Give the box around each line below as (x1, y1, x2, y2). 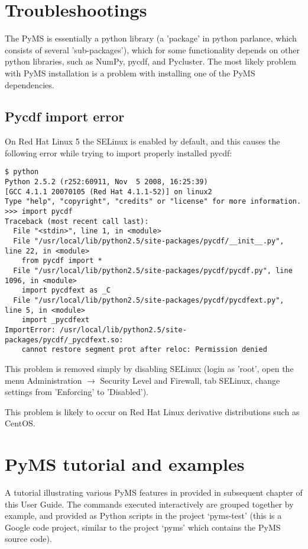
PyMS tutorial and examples (5, 452, 245, 476)
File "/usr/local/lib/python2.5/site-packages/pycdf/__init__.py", (13, 237, 284, 246)
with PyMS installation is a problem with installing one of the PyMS (5, 66, 255, 79)
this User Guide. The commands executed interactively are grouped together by (5, 497, 294, 510)
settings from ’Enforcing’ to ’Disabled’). (5, 386, 149, 398)
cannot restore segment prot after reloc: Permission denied (21, 345, 267, 354)
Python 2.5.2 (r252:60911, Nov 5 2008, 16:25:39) (5, 178, 208, 187)
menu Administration (5, 374, 82, 386)
